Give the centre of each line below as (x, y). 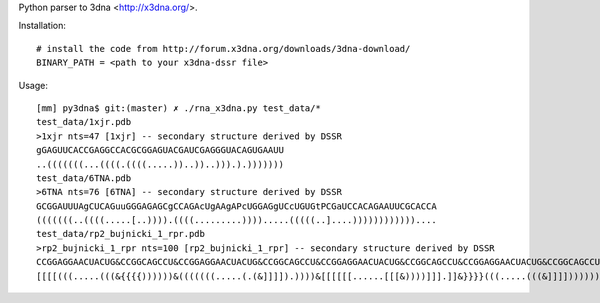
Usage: (33, 85)
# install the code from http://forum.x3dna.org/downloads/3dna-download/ (223, 48)
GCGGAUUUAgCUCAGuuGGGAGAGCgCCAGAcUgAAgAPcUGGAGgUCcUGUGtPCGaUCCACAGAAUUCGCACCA (236, 206)
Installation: (42, 26)
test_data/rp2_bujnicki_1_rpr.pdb (120, 234)
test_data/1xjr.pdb (84, 122)
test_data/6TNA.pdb (84, 178)
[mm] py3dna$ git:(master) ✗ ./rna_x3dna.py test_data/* (179, 108)
